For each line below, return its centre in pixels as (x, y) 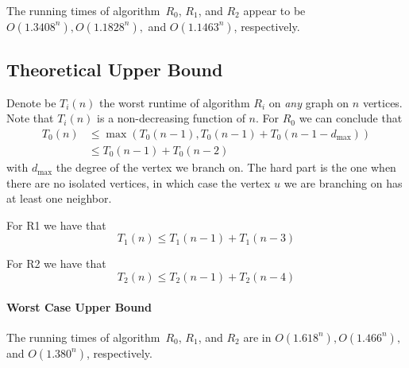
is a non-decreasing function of (171, 118)
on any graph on (309, 102)
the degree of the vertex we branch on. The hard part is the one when (226, 167)
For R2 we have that (56, 263)
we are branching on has (343, 182)
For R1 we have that (56, 225)
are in (257, 337)
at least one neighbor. (59, 198)
